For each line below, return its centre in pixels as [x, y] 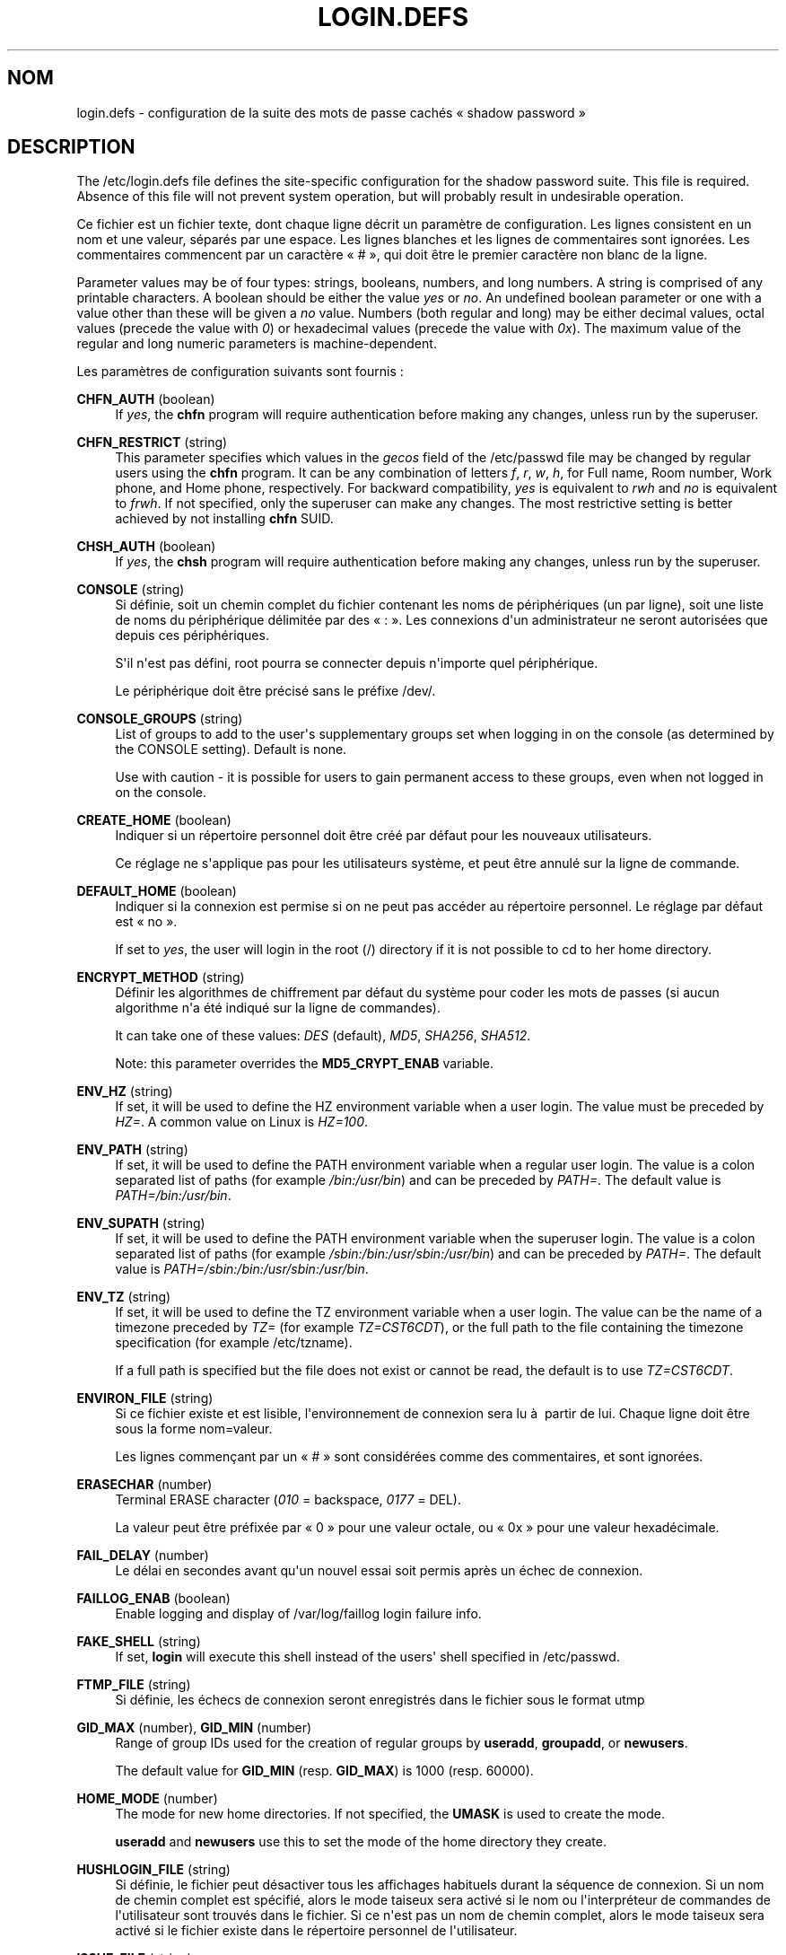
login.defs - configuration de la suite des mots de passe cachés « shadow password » [331, 112]
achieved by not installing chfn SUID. [224, 519]
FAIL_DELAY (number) [143, 1556]
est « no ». [146, 922]
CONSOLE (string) [131, 590]
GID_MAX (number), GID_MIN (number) [194, 1728]
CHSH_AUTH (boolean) [146, 547]
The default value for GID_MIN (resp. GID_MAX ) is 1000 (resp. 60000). [324, 1771]
